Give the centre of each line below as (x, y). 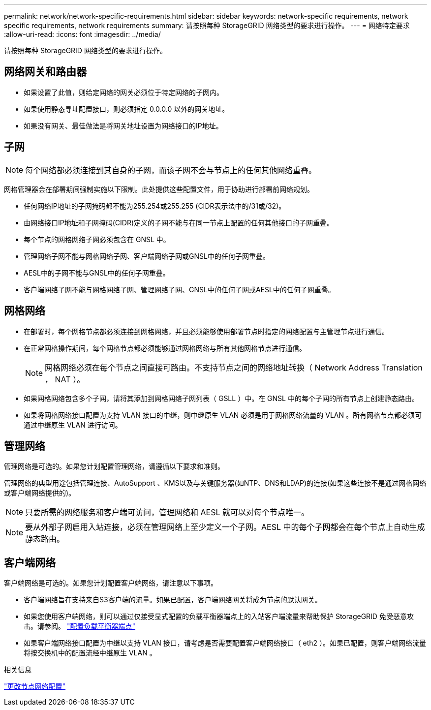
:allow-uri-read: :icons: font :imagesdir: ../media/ (82, 34)
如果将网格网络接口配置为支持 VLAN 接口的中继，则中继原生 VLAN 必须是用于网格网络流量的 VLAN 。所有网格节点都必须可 (223, 415)
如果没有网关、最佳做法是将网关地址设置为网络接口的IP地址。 (123, 125)
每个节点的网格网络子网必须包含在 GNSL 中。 (97, 239)
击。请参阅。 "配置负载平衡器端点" (79, 626)
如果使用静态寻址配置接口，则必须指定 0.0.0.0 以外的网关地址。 (126, 109)
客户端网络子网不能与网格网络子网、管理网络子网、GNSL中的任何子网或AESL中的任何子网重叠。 (179, 289)
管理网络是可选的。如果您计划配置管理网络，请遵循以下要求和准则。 (114, 466)
